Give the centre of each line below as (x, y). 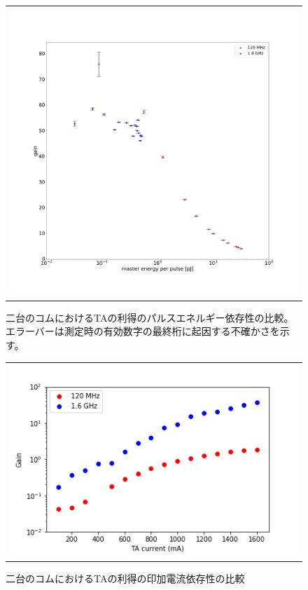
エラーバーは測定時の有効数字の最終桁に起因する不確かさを (143, 331)
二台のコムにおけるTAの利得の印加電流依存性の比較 (125, 578)
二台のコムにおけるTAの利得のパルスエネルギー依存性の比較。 (150, 317)
